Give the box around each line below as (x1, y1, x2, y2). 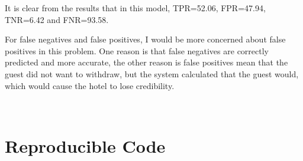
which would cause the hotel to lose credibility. (5, 79, 175, 91)
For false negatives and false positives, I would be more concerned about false (5, 33, 286, 45)
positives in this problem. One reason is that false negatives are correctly (5, 44, 269, 57)
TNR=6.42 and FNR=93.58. (5, 13, 109, 25)
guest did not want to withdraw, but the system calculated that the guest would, (5, 67, 299, 80)
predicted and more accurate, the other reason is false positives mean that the (5, 56, 288, 68)
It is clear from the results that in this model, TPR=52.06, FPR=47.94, (5, 2, 266, 14)
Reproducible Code (5, 133, 166, 157)
